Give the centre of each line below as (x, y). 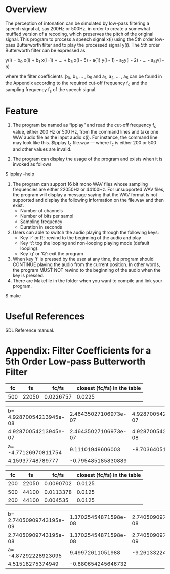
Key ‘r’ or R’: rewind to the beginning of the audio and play (81, 237)
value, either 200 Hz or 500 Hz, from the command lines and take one (86, 131)
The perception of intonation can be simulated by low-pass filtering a (77, 23)
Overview (26, 9)
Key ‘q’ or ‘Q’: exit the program (52, 253)
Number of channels (41, 210)
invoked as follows (32, 164)
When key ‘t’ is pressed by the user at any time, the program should (83, 259)
